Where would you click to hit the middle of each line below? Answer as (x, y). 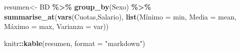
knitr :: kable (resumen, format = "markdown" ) (75, 43)
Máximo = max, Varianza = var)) (56, 26)
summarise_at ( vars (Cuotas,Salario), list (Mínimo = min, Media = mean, (120, 16)
